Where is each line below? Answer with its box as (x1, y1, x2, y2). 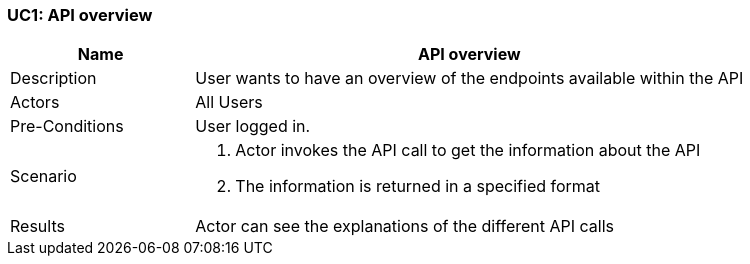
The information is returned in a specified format (235, 176, 601, 197)
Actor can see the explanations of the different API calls (195, 216, 615, 237)
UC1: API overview (7, 5, 153, 25)
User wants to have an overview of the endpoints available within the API (195, 68, 744, 89)
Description (10, 68, 97, 89)
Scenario (10, 166, 77, 187)
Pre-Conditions (10, 116, 124, 137)
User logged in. (195, 116, 311, 137)
